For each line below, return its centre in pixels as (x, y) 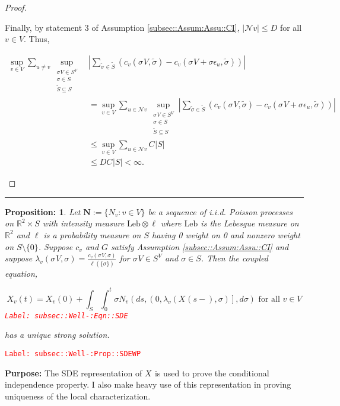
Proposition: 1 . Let (43, 211)
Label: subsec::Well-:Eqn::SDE (66, 316)
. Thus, (37, 39)
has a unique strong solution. (57, 335)
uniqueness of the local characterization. (78, 396)
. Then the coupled (234, 258)
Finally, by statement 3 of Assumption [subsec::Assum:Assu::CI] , (122, 27)
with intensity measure (83, 223)
